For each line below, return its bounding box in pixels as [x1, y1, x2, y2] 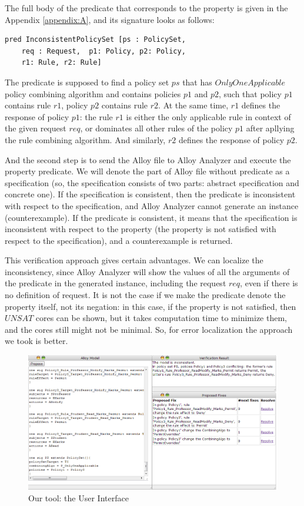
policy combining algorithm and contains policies [5, 87, 181, 100]
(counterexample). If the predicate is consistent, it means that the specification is [5, 211, 298, 223]
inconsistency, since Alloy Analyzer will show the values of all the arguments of [5, 265, 290, 277]
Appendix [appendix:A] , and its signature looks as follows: [5, 13, 215, 25]
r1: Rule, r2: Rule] [21, 58, 102, 67]
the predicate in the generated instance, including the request [5, 277, 226, 289]
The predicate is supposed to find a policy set [5, 75, 169, 88]
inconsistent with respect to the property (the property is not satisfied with [5, 223, 276, 235]
